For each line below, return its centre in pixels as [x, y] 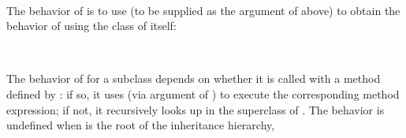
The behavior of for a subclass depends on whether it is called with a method [194, 78]
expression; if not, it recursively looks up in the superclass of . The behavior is [196, 109]
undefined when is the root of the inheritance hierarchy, [141, 125]
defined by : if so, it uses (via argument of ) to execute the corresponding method [203, 93]
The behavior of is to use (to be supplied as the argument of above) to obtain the [203, 10]
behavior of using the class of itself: [91, 26]
